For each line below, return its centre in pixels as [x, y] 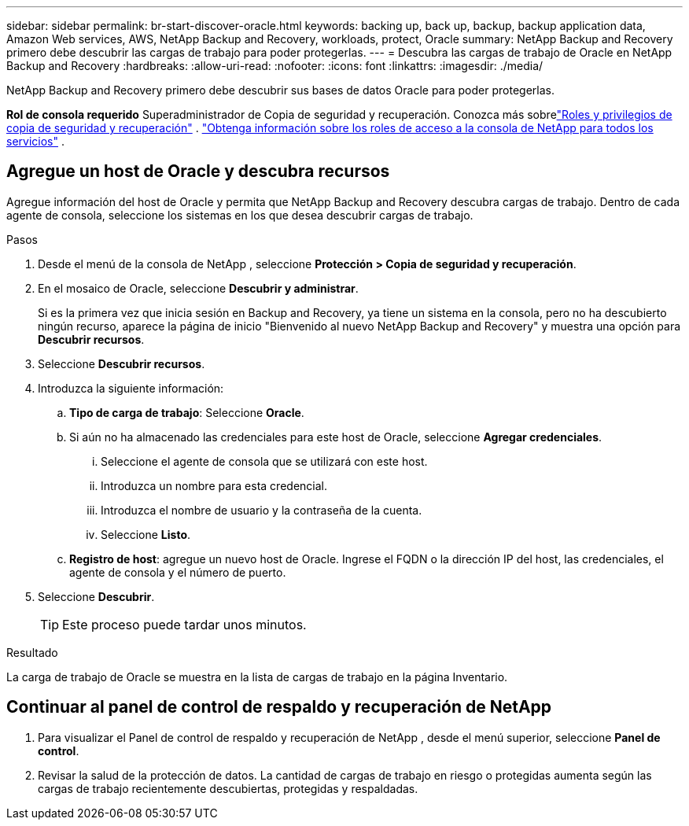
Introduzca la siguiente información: [131, 388]
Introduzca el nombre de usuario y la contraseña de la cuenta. [262, 510]
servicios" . [35, 141]
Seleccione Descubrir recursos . [122, 363]
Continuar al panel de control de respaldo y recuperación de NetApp [279, 707]
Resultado [32, 652]
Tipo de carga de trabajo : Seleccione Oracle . [187, 412]
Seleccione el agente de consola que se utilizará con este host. [264, 461]
